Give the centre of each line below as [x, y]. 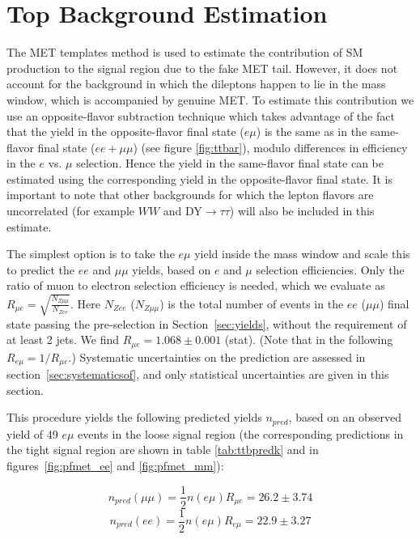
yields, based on [172, 269]
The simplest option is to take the [91, 254]
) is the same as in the [312, 132]
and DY [182, 211]
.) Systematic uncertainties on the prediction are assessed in [217, 357]
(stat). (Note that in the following [309, 340]
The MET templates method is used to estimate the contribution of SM [185, 52]
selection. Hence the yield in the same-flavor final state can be [230, 163]
